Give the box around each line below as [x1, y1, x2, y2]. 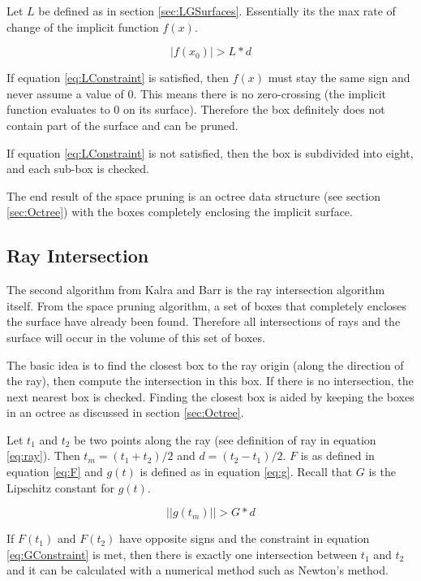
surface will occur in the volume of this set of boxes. [6, 328, 265, 345]
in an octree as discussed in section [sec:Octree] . [6, 404, 244, 421]
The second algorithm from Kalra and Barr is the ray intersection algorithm [6, 281, 385, 298]
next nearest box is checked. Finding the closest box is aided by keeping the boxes [6, 388, 415, 405]
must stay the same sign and [268, 69, 410, 86]
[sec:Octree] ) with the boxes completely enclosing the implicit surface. [6, 203, 353, 220]
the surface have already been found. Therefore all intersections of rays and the [6, 313, 401, 330]
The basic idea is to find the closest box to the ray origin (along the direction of [6, 356, 404, 373]
